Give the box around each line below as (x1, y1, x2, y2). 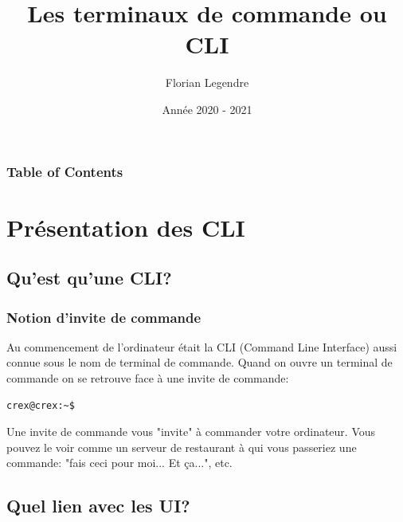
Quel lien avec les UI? (6, 493, 190, 518)
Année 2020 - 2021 (162, 100, 252, 117)
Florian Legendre (165, 74, 249, 91)
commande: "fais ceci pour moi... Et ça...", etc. (6, 454, 233, 471)
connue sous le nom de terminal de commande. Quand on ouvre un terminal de (6, 354, 393, 371)
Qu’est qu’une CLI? (6, 265, 172, 290)
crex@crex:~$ (6, 399, 75, 411)
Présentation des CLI (6, 210, 245, 243)
